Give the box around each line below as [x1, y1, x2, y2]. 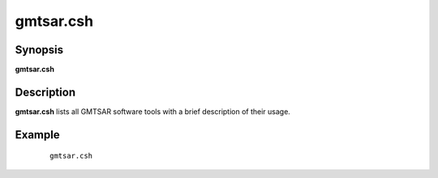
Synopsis [15, 43, 64, 57]
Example [15, 128, 60, 142]
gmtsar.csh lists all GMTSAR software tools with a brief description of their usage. [15, 106, 291, 117]
